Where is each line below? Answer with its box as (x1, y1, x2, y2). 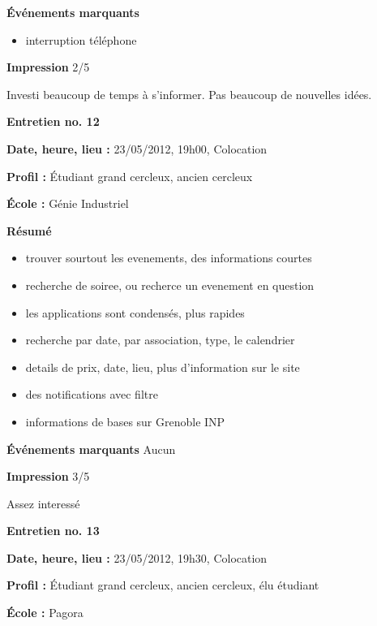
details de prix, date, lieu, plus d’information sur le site (25, 358, 300, 375)
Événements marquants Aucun (6, 440, 176, 457)
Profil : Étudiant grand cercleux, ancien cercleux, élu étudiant (6, 576, 319, 594)
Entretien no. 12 (6, 113, 100, 130)
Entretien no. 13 (6, 522, 100, 539)
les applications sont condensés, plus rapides (25, 304, 245, 321)
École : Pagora (6, 604, 84, 621)
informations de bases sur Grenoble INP (25, 412, 225, 430)
